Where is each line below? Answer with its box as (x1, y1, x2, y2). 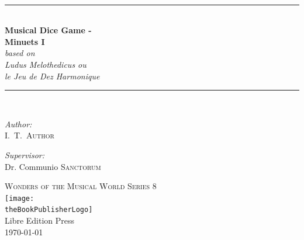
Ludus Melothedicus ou (5, 58, 87, 70)
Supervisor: (5, 148, 44, 161)
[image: (5, 194, 34, 203)
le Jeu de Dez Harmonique (5, 69, 100, 82)
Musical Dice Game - (5, 24, 92, 36)
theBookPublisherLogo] (5, 206, 93, 214)
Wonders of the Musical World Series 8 (5, 180, 157, 192)
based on (5, 47, 35, 59)
